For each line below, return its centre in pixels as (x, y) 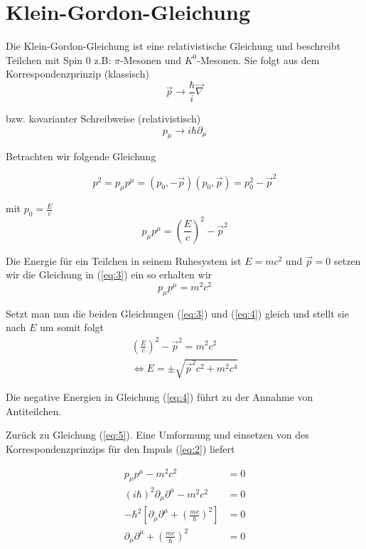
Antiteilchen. (34, 411)
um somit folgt (72, 327)
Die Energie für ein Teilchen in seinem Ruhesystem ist (124, 260)
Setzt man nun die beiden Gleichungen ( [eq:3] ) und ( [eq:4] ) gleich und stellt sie (177, 313)
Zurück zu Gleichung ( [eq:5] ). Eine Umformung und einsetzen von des (157, 435)
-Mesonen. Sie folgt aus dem (258, 59)
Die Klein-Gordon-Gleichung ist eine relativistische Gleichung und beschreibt (173, 46)
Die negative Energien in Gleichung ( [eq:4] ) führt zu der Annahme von (160, 397)
